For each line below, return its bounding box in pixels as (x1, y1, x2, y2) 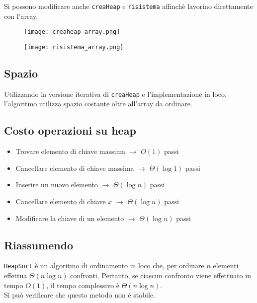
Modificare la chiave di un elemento (15, 213, 124, 223)
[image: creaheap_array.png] (24, 28, 120, 36)
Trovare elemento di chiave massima (15, 146, 126, 156)
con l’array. (4, 10, 38, 21)
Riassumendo (4, 237, 74, 252)
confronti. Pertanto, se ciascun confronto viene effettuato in (70, 270, 251, 281)
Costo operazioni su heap (4, 123, 136, 138)
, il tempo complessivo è (46, 280, 120, 290)
